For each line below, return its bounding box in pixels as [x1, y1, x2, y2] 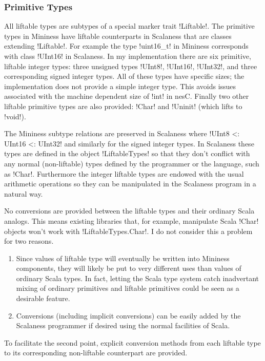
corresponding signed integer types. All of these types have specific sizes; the [4, 71, 244, 81]
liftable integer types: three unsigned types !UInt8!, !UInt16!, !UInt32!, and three [4, 60, 257, 71]
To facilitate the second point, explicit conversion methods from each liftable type [4, 337, 261, 348]
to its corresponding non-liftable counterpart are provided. [4, 347, 188, 358]
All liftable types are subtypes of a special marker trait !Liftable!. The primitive [4, 20, 255, 31]
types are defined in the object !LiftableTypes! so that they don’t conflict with [4, 148, 250, 159]
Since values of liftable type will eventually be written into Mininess [16, 252, 230, 263]
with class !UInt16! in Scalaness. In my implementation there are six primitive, [4, 51, 251, 61]
